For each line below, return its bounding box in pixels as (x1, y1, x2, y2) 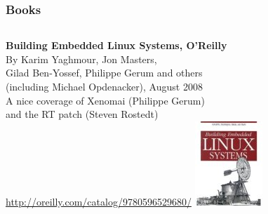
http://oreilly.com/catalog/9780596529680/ (6, 194, 192, 208)
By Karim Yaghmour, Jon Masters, (6, 51, 157, 66)
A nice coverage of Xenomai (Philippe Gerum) (6, 93, 205, 107)
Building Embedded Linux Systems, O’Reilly (6, 38, 227, 53)
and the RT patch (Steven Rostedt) (6, 107, 159, 121)
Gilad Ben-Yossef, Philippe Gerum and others (6, 65, 203, 80)
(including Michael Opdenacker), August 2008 (6, 79, 203, 93)
